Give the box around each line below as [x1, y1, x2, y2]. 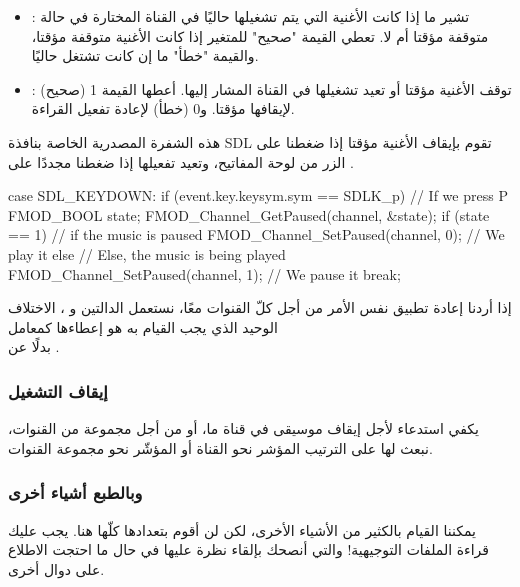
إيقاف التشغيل [8, 378, 108, 403]
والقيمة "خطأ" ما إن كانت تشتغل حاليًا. [31, 45, 259, 66]
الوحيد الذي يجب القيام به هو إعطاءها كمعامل [8, 316, 278, 337]
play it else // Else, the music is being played [8, 243, 286, 264]
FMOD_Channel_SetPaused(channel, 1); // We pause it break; [8, 263, 401, 284]
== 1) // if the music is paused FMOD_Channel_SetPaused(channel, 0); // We [8, 224, 505, 245]
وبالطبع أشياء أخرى [8, 480, 143, 505]
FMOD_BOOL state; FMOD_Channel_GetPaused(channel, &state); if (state [8, 204, 490, 225]
